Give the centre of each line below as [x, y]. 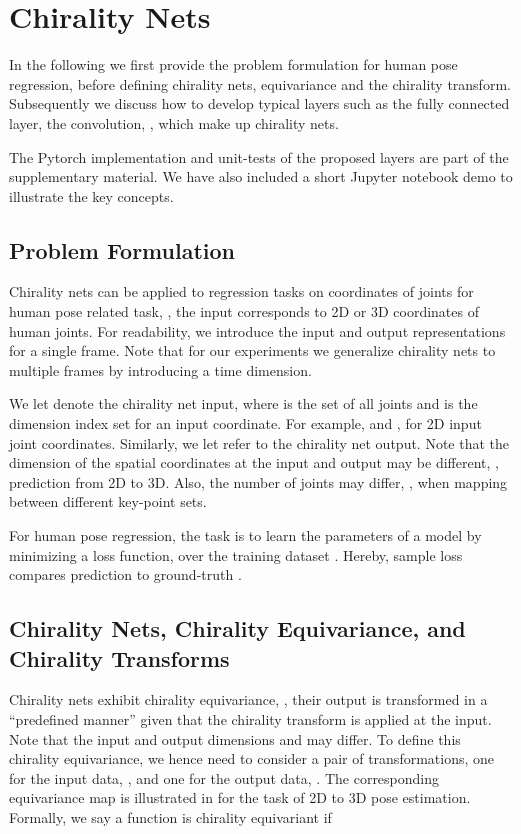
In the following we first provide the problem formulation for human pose [233, 64]
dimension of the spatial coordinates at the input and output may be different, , [254, 462]
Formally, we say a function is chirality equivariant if [170, 816]
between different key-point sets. [108, 501]
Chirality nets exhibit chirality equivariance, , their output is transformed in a [248, 699]
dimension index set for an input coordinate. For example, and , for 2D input [245, 423]
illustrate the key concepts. [91, 195]
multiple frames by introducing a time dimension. [160, 369]
